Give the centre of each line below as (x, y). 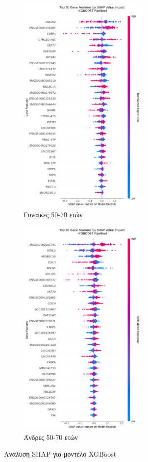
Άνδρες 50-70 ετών (51, 437)
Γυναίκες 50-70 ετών (53, 215)
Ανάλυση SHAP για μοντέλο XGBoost (60, 453)
